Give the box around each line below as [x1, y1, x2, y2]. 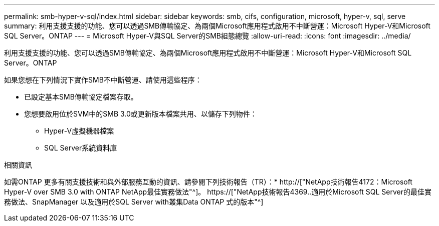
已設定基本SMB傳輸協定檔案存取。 [24, 92, 138, 101]
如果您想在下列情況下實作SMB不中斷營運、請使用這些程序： [4, 75, 202, 84]
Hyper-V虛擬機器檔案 [44, 126, 114, 135]
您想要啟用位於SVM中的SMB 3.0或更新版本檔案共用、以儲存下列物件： [24, 109, 257, 118]
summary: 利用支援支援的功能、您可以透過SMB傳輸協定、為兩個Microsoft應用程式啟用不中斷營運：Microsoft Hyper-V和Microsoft [4, 21, 430, 30]
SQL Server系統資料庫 [44, 143, 117, 152]
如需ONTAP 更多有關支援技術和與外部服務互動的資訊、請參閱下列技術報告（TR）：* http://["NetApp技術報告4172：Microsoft [4, 177, 412, 186]
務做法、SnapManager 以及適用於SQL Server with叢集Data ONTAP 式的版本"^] [4, 197, 264, 206]
